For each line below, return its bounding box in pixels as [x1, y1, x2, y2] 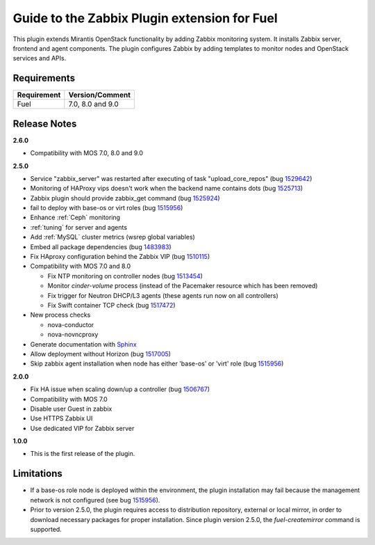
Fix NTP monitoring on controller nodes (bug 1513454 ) [47, 271, 203, 280]
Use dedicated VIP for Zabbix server [30, 424, 135, 432]
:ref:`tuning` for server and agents [30, 223, 128, 231]
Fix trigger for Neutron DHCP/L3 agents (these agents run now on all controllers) [47, 291, 279, 299]
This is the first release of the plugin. [30, 450, 135, 458]
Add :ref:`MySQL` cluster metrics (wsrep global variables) [30, 233, 196, 242]
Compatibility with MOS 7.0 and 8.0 [30, 262, 131, 271]
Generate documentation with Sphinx [30, 340, 137, 348]
